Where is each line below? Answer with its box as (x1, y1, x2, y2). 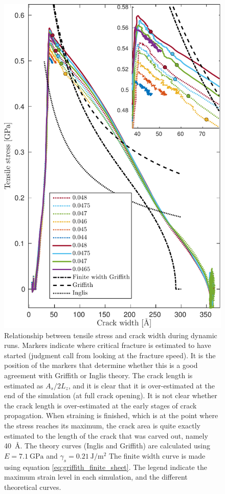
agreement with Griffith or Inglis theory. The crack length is (4, 369, 193, 380)
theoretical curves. (4, 481, 61, 492)
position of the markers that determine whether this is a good (4, 360, 198, 370)
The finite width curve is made (108, 450, 206, 461)
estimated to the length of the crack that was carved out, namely (4, 430, 208, 441)
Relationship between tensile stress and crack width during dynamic (4, 330, 217, 340)
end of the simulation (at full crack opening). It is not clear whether (4, 390, 217, 401)
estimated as (4, 380, 43, 390)
